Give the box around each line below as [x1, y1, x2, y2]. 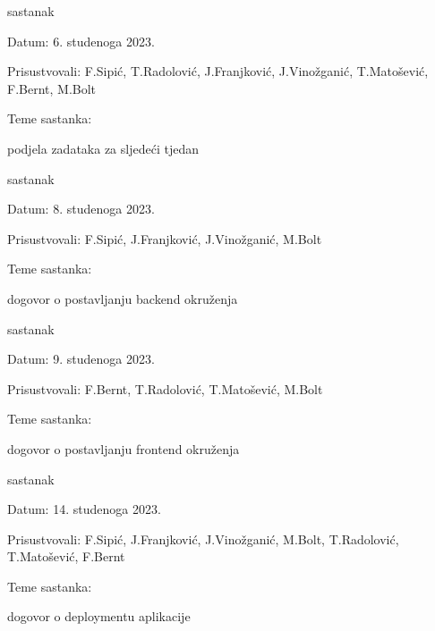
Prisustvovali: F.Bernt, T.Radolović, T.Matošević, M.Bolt [7, 379, 323, 398]
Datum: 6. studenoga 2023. [7, 31, 155, 50]
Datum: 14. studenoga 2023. [7, 500, 161, 518]
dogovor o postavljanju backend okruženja [7, 289, 238, 307]
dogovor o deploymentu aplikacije [7, 607, 191, 626]
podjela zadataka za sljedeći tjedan [7, 139, 199, 157]
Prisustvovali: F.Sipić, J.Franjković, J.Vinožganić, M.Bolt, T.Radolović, [7, 529, 399, 548]
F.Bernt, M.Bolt [7, 79, 97, 97]
